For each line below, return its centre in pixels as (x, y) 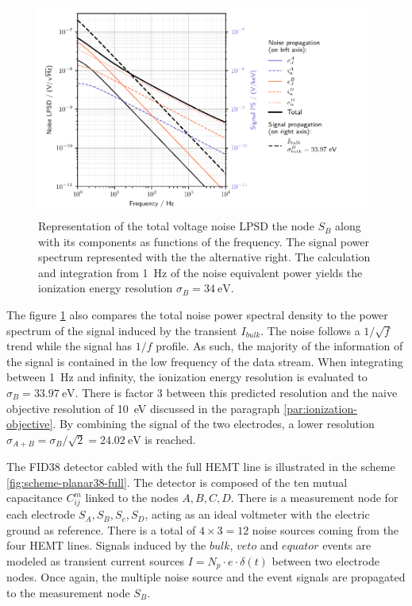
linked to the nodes (132, 498)
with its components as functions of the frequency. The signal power (204, 241)
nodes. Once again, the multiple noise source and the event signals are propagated (206, 577)
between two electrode (325, 560)
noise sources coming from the (325, 529)
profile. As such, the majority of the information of (279, 346)
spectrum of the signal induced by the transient (122, 330)
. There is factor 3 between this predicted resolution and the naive (236, 392)
